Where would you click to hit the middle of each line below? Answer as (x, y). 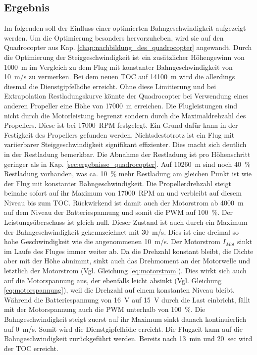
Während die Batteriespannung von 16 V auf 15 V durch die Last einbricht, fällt (127, 299)
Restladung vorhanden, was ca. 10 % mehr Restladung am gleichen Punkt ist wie (128, 174)
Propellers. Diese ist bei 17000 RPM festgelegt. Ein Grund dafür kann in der (121, 125)
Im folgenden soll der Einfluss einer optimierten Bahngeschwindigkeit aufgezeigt (125, 28)
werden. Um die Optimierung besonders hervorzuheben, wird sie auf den (114, 37)
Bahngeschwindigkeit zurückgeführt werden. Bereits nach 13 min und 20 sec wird (128, 338)
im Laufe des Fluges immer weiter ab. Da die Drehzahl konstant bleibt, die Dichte (129, 251)
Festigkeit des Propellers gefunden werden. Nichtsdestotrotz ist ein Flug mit (119, 134)
